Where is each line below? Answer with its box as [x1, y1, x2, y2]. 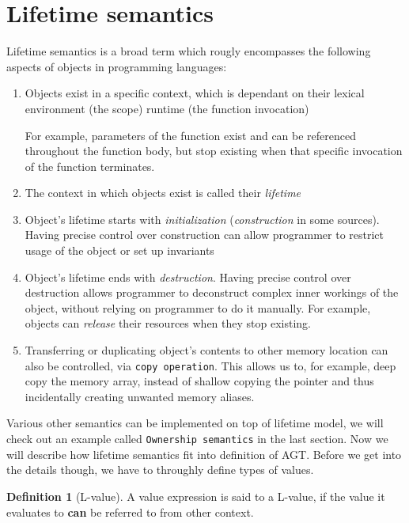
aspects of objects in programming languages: [6, 58, 227, 74]
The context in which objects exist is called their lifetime [25, 184, 301, 201]
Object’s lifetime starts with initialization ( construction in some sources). [25, 210, 380, 227]
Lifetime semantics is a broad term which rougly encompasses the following [6, 43, 371, 59]
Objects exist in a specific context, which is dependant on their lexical [25, 85, 365, 101]
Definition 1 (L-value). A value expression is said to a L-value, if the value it [6, 487, 385, 504]
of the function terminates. [25, 157, 155, 174]
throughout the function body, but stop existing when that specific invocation [25, 142, 403, 159]
